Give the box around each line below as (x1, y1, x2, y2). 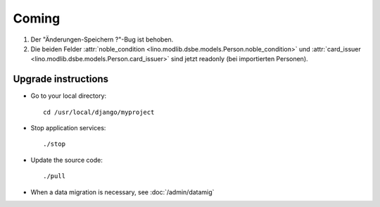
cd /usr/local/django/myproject (43, 108, 155, 116)
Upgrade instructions (13, 73, 109, 85)
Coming (13, 11, 61, 26)
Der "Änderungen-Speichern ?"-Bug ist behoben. (30, 35, 174, 44)
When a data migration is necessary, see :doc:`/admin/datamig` (30, 187, 215, 196)
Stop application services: (30, 124, 106, 132)
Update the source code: (30, 156, 103, 164)
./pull (43, 172, 66, 180)
